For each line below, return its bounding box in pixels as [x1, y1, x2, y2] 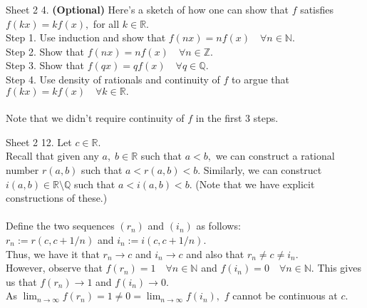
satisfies [300, 2, 334, 16]
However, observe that [6, 260, 103, 275]
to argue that [232, 71, 290, 86]
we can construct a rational [215, 148, 335, 163]
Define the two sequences [6, 218, 115, 233]
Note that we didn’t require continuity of [6, 111, 185, 125]
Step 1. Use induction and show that [6, 30, 166, 45]
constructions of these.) [6, 190, 108, 205]
